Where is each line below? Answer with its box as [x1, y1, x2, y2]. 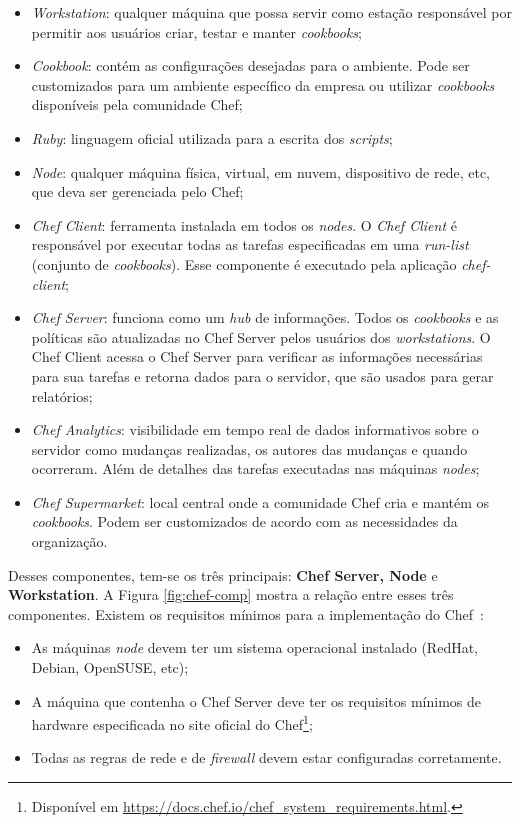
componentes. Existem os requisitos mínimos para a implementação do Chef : [8, 603, 484, 624]
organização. [31, 531, 108, 552]
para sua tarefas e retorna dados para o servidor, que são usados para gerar [31, 365, 494, 386]
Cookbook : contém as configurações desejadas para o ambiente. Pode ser [31, 55, 470, 76]
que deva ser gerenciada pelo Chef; [31, 181, 244, 202]
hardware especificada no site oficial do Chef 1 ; [31, 711, 313, 734]
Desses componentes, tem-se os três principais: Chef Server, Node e [8, 564, 438, 585]
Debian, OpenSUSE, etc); [31, 657, 189, 678]
